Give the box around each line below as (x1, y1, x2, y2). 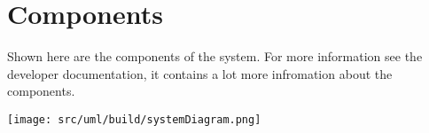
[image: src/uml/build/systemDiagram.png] (7, 113, 261, 126)
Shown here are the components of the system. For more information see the (7, 47, 423, 66)
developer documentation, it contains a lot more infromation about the (7, 64, 393, 82)
